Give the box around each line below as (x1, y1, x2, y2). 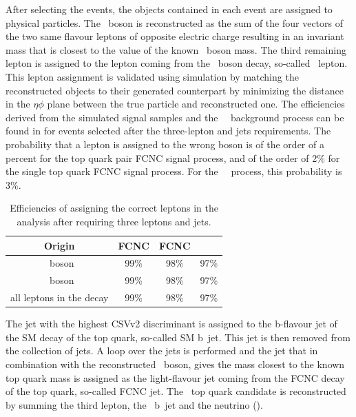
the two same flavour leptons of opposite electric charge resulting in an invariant (6, 29, 344, 43)
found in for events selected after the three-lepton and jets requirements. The (6, 123, 331, 138)
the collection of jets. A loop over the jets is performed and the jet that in (6, 343, 318, 358)
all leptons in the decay (10, 290, 109, 305)
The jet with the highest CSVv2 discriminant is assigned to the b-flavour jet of (6, 316, 337, 331)
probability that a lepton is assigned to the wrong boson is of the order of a (6, 136, 324, 151)
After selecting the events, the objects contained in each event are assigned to (6, 2, 333, 16)
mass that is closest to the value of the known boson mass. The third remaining (6, 42, 346, 57)
